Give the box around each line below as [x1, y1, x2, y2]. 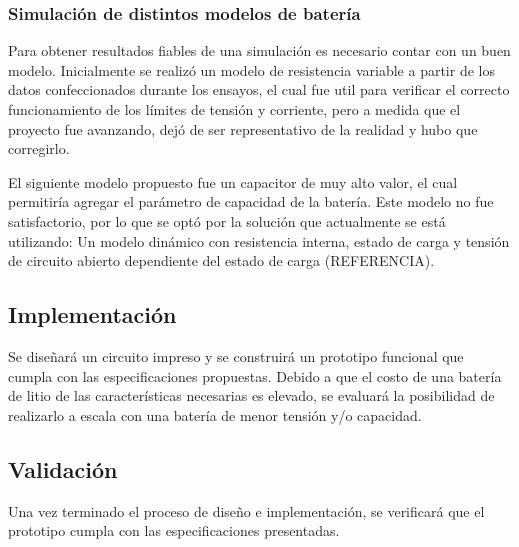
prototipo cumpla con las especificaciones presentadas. [8, 520, 340, 541]
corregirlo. [8, 138, 70, 159]
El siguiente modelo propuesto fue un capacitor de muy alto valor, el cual [8, 171, 458, 192]
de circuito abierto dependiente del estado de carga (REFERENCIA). [8, 250, 435, 271]
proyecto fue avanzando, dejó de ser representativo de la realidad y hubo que [8, 118, 478, 139]
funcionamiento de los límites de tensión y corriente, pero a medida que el [8, 99, 461, 119]
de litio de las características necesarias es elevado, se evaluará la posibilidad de [8, 385, 495, 406]
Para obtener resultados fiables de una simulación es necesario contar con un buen [8, 40, 511, 61]
